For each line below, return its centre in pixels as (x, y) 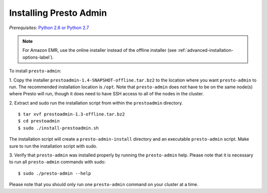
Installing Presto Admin (58, 13)
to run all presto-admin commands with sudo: (57, 162)
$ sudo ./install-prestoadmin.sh (58, 128)
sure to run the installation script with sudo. (53, 146)
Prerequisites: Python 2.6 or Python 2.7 (49, 28)
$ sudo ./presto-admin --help (55, 173)
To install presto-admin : (35, 71)
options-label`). (38, 57)
